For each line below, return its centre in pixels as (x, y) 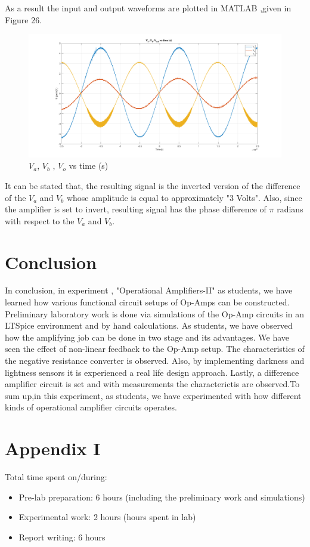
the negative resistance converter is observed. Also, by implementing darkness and (155, 361)
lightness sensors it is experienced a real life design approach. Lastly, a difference (152, 372)
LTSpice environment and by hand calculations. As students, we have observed (149, 325)
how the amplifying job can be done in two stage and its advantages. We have (147, 337)
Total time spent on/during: (56, 477)
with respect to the (40, 220)
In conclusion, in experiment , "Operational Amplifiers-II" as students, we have (149, 290)
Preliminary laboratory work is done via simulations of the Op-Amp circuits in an (155, 313)
